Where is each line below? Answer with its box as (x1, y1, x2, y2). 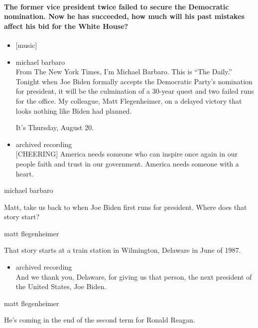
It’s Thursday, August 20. (15, 122, 94, 133)
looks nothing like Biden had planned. (15, 105, 132, 116)
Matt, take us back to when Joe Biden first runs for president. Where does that (4, 201, 247, 212)
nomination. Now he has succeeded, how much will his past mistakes (4, 11, 245, 21)
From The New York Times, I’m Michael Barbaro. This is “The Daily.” (15, 66, 232, 77)
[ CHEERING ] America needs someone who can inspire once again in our (15, 149, 238, 159)
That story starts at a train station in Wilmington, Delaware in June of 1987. (4, 245, 241, 255)
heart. (15, 168, 34, 178)
